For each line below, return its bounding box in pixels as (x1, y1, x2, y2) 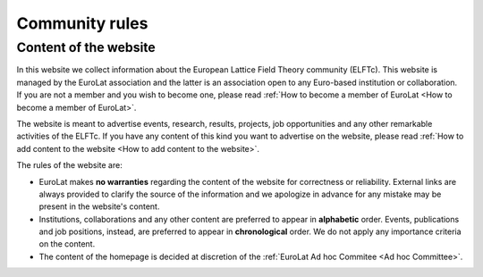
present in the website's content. (38, 201, 160, 212)
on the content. (38, 239, 96, 249)
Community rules (16, 13, 148, 33)
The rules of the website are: (16, 160, 123, 171)
